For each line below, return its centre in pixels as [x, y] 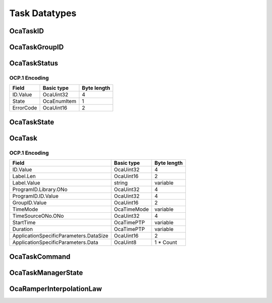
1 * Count [166, 243]
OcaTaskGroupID [37, 47]
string [121, 183]
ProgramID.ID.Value [36, 196]
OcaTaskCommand [40, 256]
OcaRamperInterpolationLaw [56, 289]
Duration [22, 229]
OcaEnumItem [59, 101]
